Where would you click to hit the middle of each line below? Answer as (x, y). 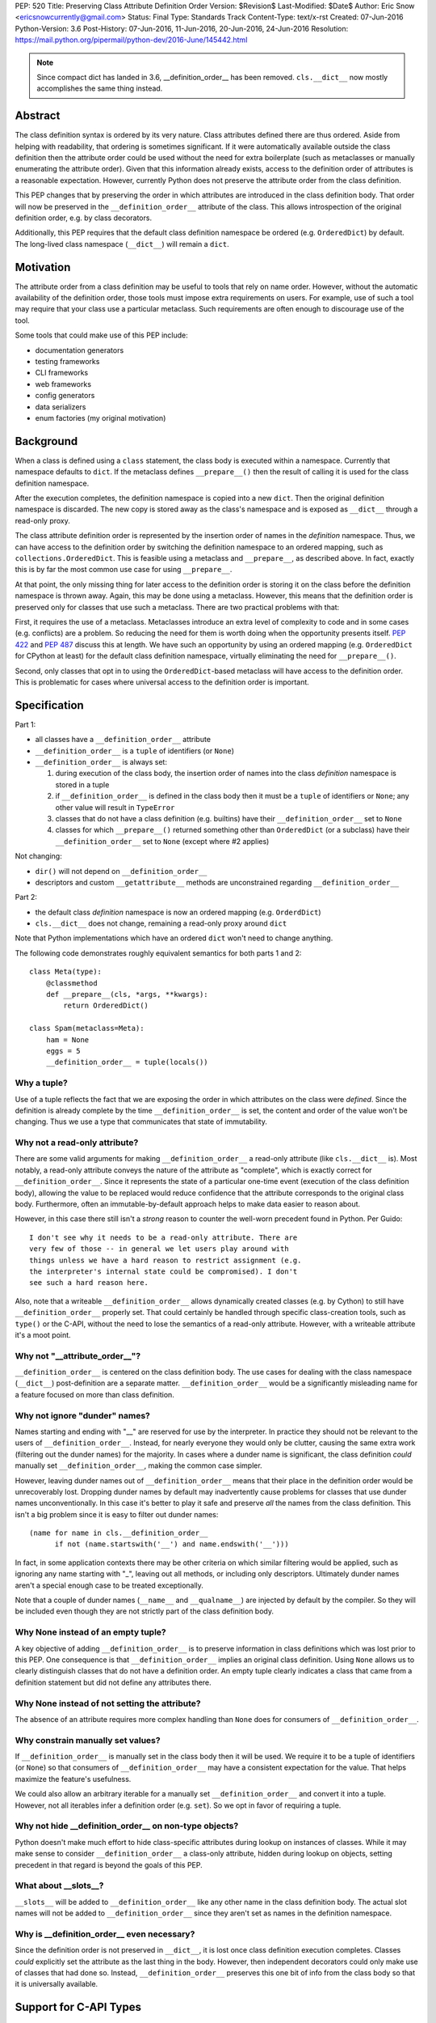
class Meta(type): (66, 972)
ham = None (67, 1039)
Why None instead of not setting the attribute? (108, 1703)
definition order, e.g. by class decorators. (84, 218)
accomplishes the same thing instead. (100, 88)
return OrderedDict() (106, 1006)
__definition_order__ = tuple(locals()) (127, 1062)
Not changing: (38, 856)
